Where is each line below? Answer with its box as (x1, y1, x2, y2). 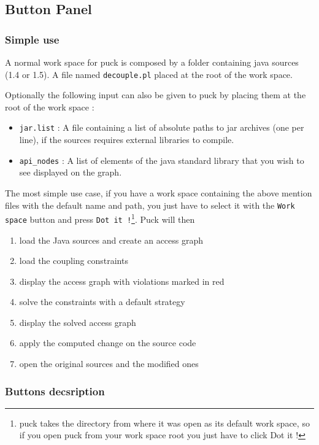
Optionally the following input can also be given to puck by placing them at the (5, 88, 306, 101)
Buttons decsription (5, 383, 105, 398)
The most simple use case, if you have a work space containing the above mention (5, 186, 312, 199)
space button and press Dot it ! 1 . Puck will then (5, 211, 195, 225)
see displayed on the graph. (19, 166, 122, 179)
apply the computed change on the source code (19, 336, 196, 349)
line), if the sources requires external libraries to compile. (19, 133, 234, 146)
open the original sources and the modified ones (19, 357, 199, 370)
